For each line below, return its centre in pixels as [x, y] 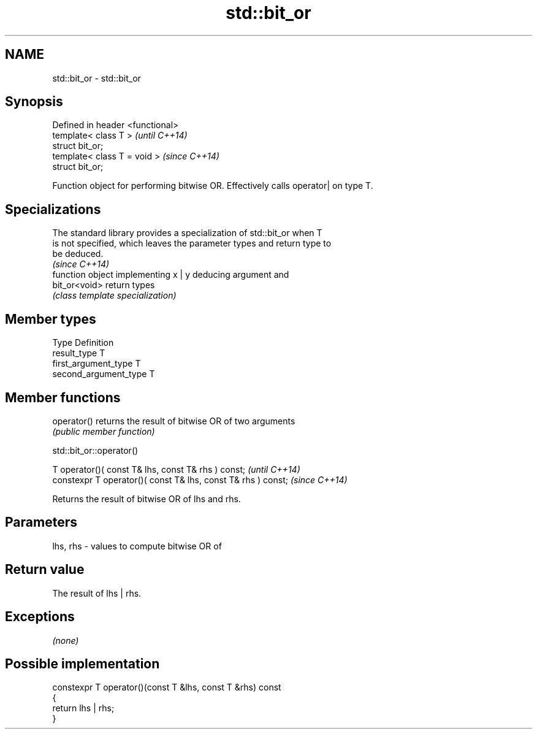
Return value [45, 570]
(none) [66, 640]
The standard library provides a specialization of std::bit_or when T [187, 233]
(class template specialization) [114, 296]
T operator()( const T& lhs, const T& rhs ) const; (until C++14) [176, 469]
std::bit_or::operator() [95, 450]
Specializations [53, 209]
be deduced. [78, 254]
